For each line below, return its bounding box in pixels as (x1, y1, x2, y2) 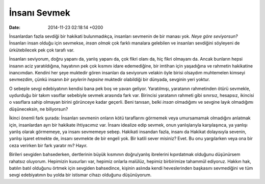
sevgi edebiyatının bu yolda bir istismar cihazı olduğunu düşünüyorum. (9, 172, 152, 178)
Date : (9, 24, 21, 30)
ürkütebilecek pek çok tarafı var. (9, 47, 75, 53)
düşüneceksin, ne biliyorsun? (9, 106, 68, 112)
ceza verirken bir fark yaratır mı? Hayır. (9, 142, 88, 148)
